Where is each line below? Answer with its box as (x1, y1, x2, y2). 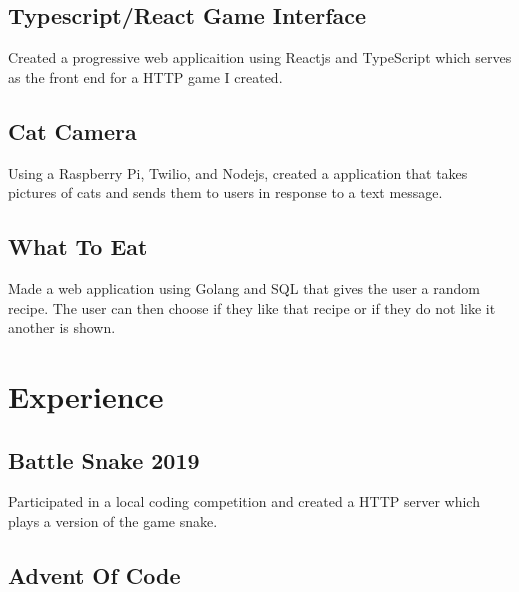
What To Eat (8, 231, 148, 262)
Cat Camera (8, 115, 137, 146)
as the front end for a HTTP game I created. (8, 66, 283, 87)
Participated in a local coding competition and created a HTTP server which (8, 491, 480, 512)
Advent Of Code (8, 559, 181, 590)
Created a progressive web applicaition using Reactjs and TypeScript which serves (8, 47, 512, 68)
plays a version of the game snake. (8, 510, 218, 531)
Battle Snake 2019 (8, 444, 200, 475)
